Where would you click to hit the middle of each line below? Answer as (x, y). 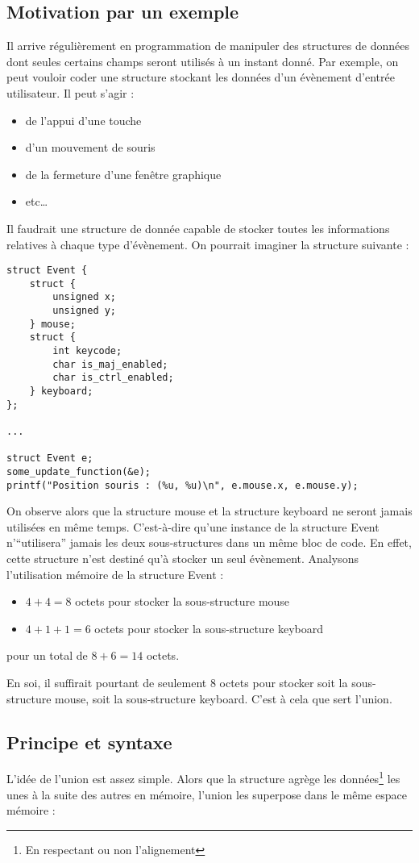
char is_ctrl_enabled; (113, 378)
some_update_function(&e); (79, 471)
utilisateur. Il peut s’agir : (71, 92)
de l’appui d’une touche (83, 120)
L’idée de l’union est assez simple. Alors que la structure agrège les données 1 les (203, 778)
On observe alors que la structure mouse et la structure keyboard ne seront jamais (209, 511)
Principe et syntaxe (89, 742)
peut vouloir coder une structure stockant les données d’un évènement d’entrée (201, 77)
